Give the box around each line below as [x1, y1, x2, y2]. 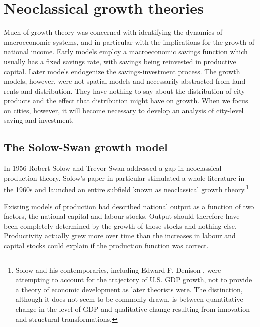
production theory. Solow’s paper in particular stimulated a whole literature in [4, 172, 245, 183]
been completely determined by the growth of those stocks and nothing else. [4, 220, 237, 231]
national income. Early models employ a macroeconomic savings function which [4, 46, 248, 57]
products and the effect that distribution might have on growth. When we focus [4, 95, 248, 106]
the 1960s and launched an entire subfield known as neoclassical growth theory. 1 [4, 183, 249, 195]
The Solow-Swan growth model [4, 139, 168, 155]
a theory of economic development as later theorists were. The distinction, [15, 284, 243, 294]
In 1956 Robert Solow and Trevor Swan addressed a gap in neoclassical [4, 163, 222, 173]
